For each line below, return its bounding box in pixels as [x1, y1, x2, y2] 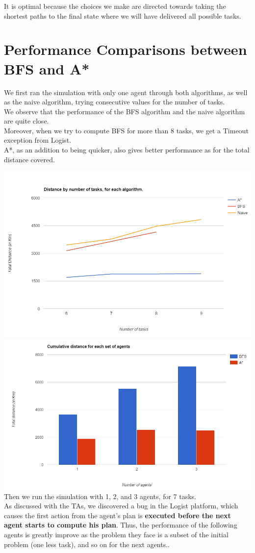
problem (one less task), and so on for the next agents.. [4, 539, 170, 549]
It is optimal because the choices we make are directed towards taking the [4, 1, 226, 11]
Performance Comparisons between [4, 39, 247, 59]
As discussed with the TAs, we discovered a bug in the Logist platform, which [4, 501, 238, 511]
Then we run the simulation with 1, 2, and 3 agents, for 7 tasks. [4, 491, 196, 501]
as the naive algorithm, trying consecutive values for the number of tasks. [4, 97, 225, 107]
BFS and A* [4, 58, 90, 78]
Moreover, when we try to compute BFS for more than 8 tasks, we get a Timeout [4, 125, 249, 135]
